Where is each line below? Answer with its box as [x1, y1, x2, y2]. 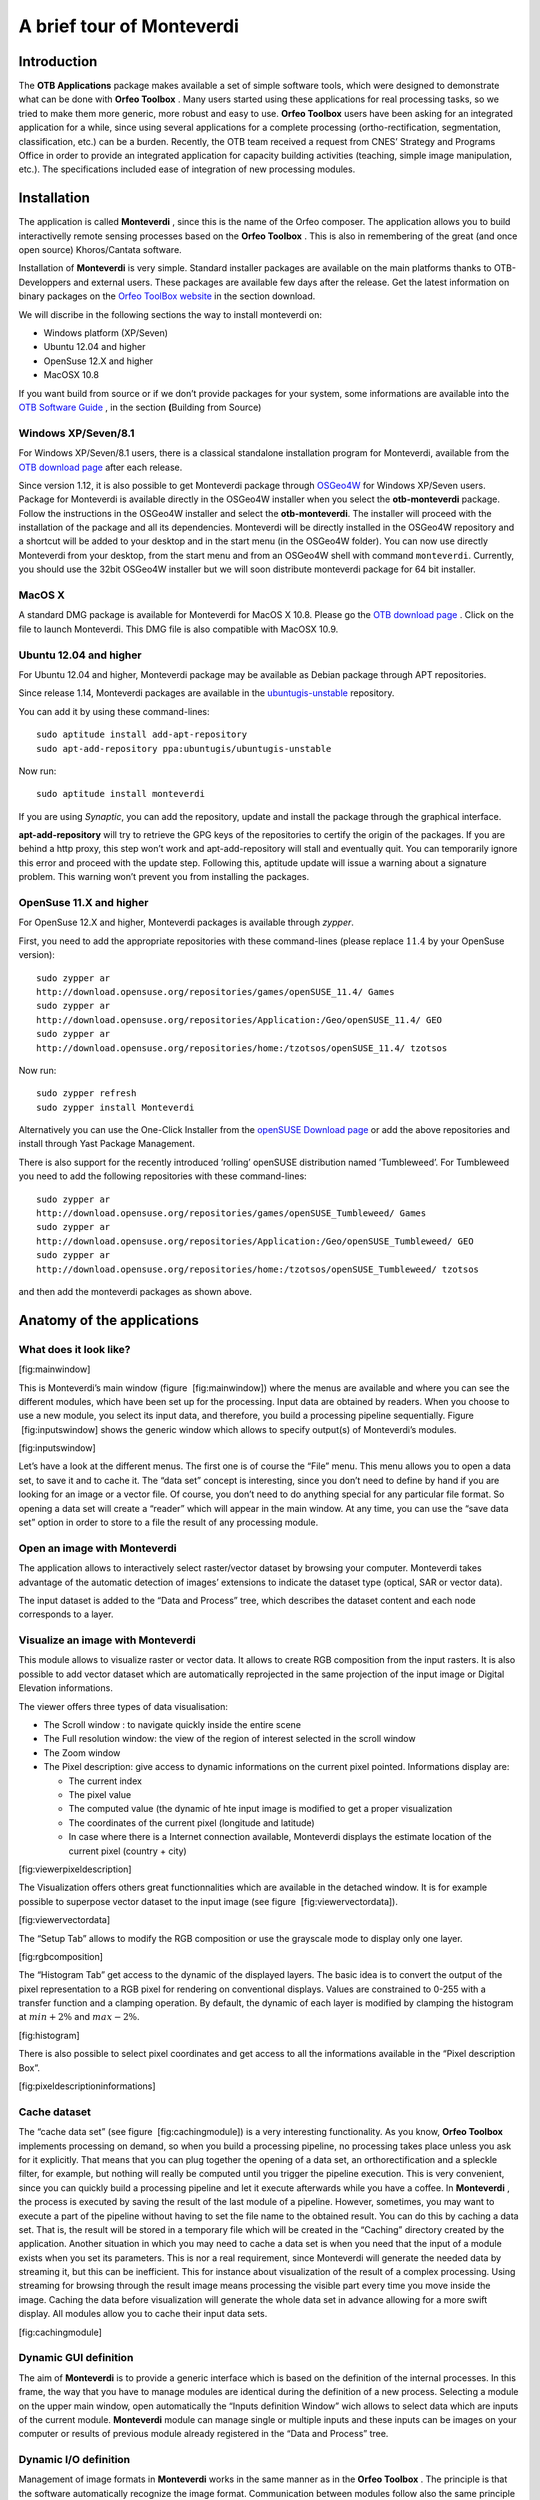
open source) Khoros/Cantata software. [18, 244, 182, 256]
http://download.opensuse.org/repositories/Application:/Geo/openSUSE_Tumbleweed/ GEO [36, 1235, 474, 1247]
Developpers [18, 276, 72, 288]
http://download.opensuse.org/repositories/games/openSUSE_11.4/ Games [36, 986, 395, 997]
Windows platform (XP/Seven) [43, 327, 169, 339]
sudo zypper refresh [36, 1088, 137, 1099]
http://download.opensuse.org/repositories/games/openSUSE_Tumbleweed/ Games [36, 1208, 427, 1219]
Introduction [18, 53, 98, 70]
